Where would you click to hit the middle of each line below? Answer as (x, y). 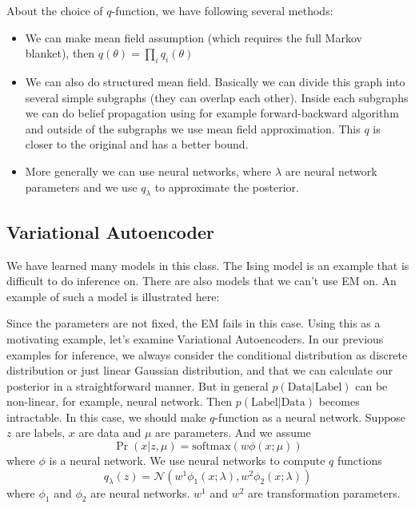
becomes (339, 401)
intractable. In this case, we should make (106, 417)
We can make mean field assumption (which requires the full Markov (194, 37)
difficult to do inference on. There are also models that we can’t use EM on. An (202, 281)
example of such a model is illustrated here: (113, 296)
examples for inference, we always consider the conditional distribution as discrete (207, 354)
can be (371, 385)
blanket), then (60, 53)
